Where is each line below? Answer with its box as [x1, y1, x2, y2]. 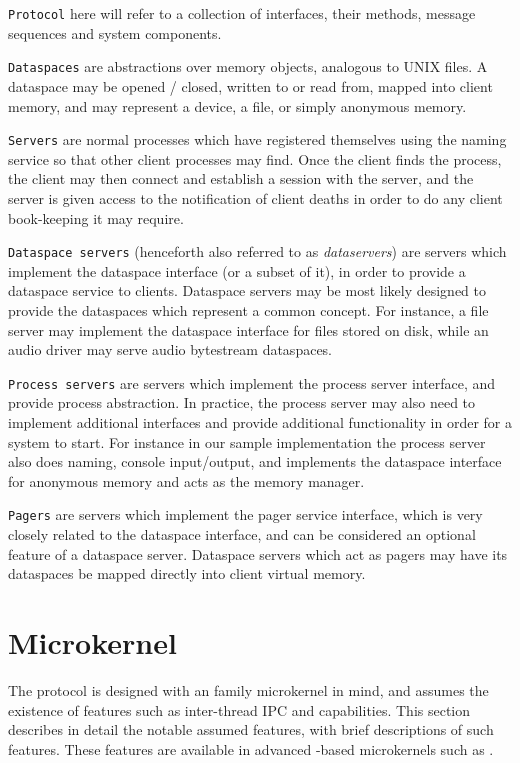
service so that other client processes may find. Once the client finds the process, [8, 148, 502, 169]
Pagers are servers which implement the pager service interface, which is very [8, 504, 483, 525]
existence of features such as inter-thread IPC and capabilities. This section [8, 699, 471, 720]
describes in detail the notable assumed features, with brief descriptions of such [8, 719, 494, 740]
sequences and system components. [8, 22, 222, 43]
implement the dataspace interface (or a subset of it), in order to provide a [8, 260, 466, 281]
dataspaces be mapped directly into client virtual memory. [8, 563, 366, 584]
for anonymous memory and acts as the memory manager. [8, 470, 365, 491]
